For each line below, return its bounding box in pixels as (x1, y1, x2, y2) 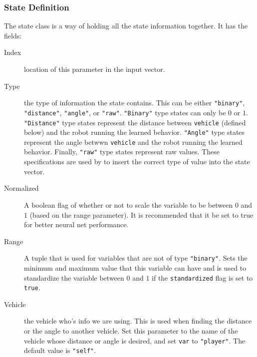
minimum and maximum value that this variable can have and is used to (24, 262, 247, 273)
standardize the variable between (24, 272, 124, 283)
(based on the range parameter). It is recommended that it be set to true (29, 209, 254, 220)
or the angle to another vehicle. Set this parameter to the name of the (24, 326, 238, 336)
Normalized (4, 183, 39, 193)
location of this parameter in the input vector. (24, 64, 165, 74)
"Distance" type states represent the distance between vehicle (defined (24, 117, 246, 127)
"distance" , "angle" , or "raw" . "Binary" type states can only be (24, 107, 226, 117)
